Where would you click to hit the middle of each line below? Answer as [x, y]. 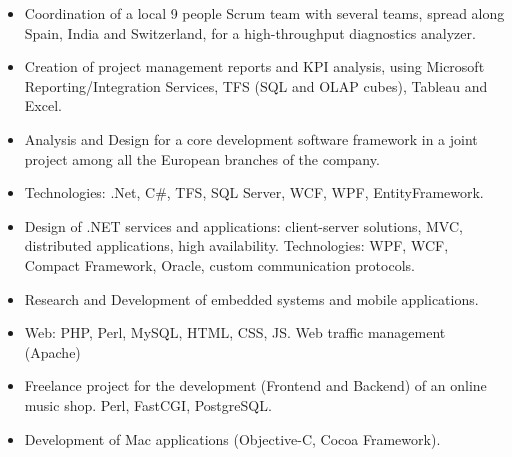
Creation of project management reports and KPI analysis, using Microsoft [254, 66]
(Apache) [52, 351]
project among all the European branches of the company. [202, 158]
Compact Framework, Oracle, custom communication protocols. [219, 264]
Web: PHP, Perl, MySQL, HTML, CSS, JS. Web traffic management [235, 332]
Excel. [43, 105]
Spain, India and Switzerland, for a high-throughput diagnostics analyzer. [250, 32]
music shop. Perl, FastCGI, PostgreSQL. [148, 404]
